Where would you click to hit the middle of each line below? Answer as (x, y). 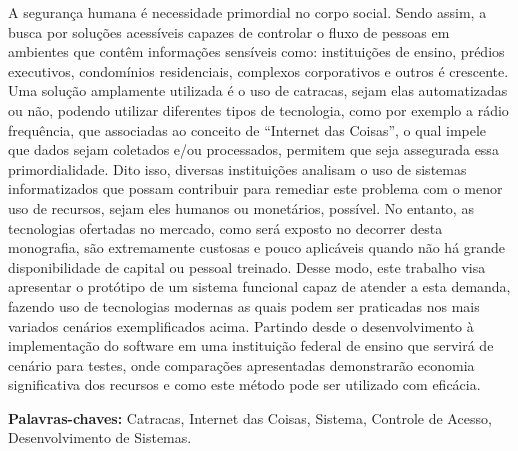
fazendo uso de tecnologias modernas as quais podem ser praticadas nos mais (244, 305)
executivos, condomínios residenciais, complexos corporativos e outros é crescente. (258, 70)
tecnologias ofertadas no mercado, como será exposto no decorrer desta (225, 227)
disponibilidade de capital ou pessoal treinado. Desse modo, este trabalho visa (247, 266)
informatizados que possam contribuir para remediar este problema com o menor (255, 188)
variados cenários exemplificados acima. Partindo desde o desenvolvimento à (241, 325)
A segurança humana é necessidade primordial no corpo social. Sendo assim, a (247, 12)
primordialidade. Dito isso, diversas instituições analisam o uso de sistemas (237, 168)
